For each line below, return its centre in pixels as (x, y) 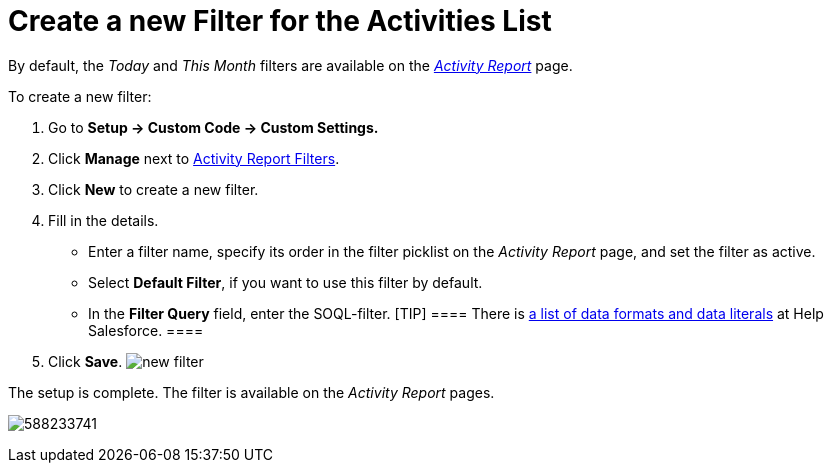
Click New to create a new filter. (153, 189)
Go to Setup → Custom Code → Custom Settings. (213, 127)
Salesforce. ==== (146, 330)
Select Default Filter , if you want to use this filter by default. (285, 282)
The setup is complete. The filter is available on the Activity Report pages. (251, 392)
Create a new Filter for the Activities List (280, 21)
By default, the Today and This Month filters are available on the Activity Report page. (290, 65)
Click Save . (85, 361)
